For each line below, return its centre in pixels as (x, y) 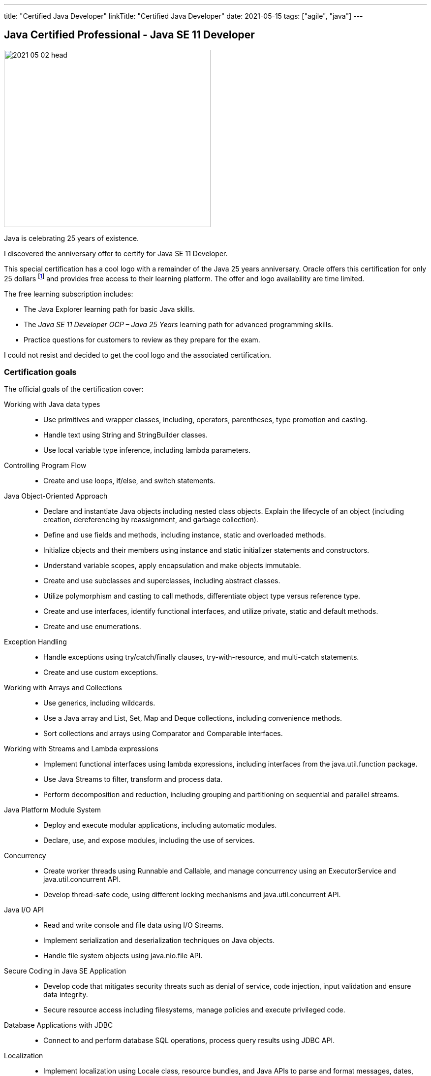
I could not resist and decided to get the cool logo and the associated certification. (138, 355)
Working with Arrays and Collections (63, 688)
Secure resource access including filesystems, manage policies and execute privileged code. (194, 1010)
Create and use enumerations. (92, 627)
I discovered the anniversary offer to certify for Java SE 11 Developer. (116, 253)
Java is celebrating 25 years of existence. (72, 238)
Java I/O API (24, 910)
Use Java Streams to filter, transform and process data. (133, 779)
